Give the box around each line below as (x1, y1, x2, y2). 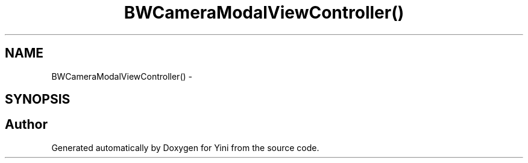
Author (5, 117, 48, 132)
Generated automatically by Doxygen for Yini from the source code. (51, 142, 319, 153)
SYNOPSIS (5, 92, 71, 107)
